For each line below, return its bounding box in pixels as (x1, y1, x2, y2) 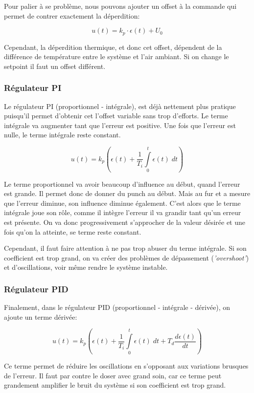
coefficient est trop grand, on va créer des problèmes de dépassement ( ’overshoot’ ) (4, 252, 249, 262)
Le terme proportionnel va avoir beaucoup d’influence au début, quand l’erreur (4, 178, 240, 189)
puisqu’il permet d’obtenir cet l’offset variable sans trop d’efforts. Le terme (4, 110, 228, 121)
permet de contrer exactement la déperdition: (4, 10, 140, 21)
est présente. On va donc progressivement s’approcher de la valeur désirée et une (4, 217, 246, 227)
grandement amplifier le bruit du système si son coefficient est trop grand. (4, 380, 226, 390)
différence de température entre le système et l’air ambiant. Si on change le (4, 51, 229, 62)
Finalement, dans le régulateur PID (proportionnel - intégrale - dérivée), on (4, 302, 231, 312)
